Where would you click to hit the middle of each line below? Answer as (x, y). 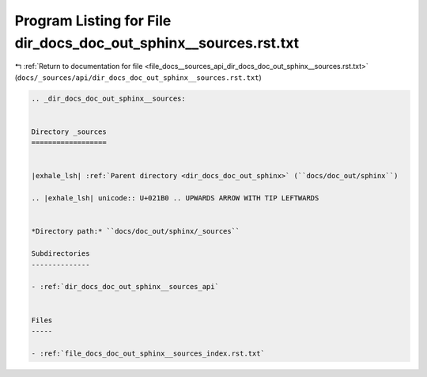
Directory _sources (69, 131)
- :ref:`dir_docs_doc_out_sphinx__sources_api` (125, 287)
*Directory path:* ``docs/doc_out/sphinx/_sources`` (136, 231)
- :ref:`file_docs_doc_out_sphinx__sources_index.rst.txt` (148, 353)
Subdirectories (60, 254)
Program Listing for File (93, 21)
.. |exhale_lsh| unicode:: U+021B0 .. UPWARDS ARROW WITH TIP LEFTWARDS (175, 198)
